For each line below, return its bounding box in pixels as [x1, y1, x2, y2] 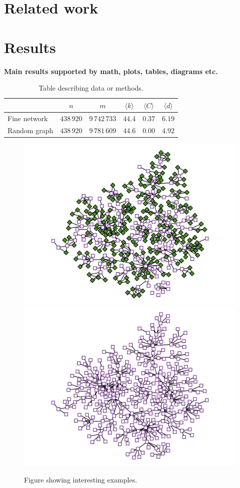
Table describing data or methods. [38, 83, 143, 93]
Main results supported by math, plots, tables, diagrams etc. [4, 66, 218, 76]
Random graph [7, 125, 53, 136]
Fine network [7, 113, 48, 123]
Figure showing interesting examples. [24, 474, 137, 484]
